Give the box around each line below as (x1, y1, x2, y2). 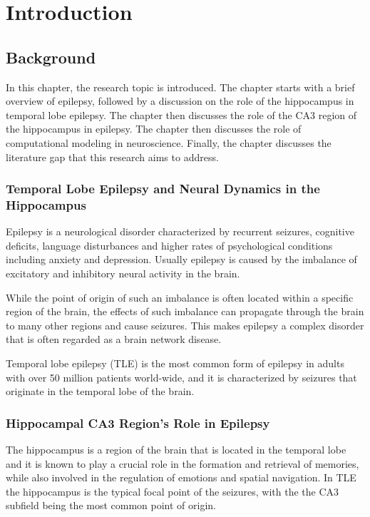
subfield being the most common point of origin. (6, 498, 216, 513)
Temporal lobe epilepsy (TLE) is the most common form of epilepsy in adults (6, 356, 344, 371)
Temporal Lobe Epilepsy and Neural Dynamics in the (6, 180, 320, 198)
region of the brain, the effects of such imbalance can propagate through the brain (6, 304, 364, 319)
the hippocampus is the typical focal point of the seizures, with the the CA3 (6, 483, 339, 498)
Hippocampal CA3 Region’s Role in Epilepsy (6, 414, 270, 431)
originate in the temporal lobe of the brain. (6, 384, 195, 399)
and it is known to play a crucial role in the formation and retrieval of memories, (6, 456, 359, 471)
